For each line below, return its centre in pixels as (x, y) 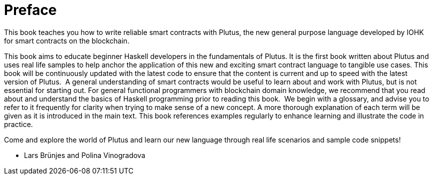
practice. (18, 124)
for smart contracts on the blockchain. (67, 40)
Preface (30, 10)
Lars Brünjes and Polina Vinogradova (85, 155)
